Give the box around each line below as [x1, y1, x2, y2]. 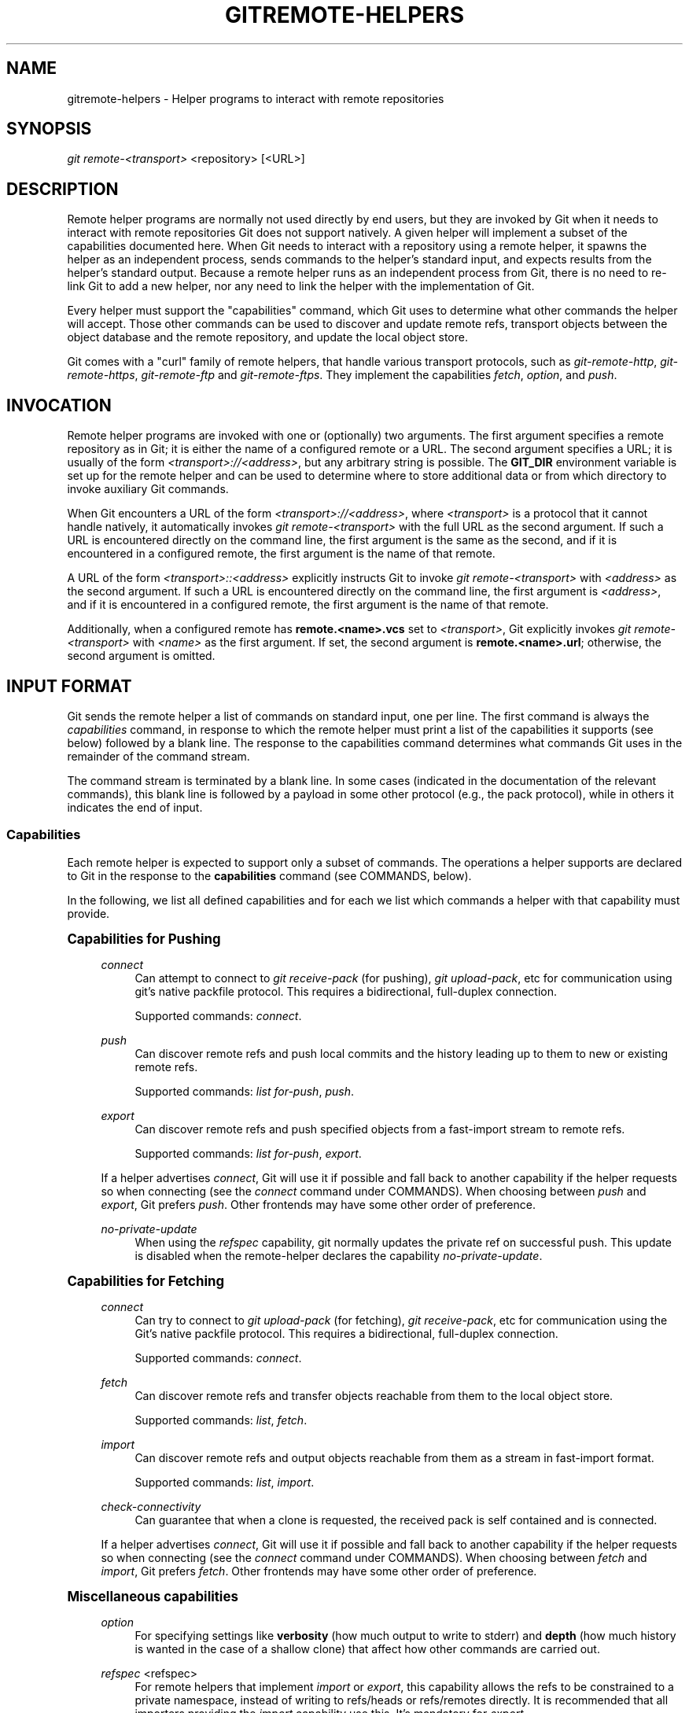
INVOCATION [6, 395, 112, 415]
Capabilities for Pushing [67, 930, 221, 947]
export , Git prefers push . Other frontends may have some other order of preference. [101, 1197, 536, 1211]
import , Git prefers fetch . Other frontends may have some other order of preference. [101, 1564, 537, 1578]
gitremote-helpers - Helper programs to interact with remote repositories [67, 91, 444, 105]
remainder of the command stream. [67, 749, 250, 763]
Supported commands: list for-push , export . [134, 1146, 362, 1160]
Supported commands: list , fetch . [134, 1413, 308, 1427]
